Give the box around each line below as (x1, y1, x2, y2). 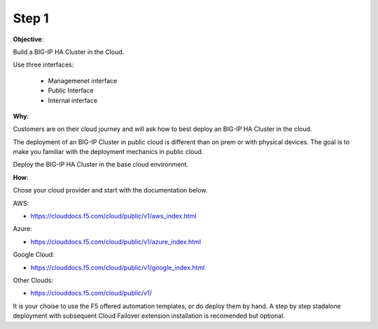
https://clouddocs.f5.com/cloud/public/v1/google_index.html (30, 263, 205, 272)
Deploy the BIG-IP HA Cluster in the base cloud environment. (13, 160, 189, 169)
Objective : (13, 35, 44, 43)
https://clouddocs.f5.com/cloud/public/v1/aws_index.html (30, 212, 197, 220)
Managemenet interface (48, 76, 118, 85)
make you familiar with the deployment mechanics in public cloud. (13, 148, 204, 156)
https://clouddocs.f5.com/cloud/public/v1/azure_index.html (30, 237, 202, 246)
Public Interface (48, 86, 94, 94)
